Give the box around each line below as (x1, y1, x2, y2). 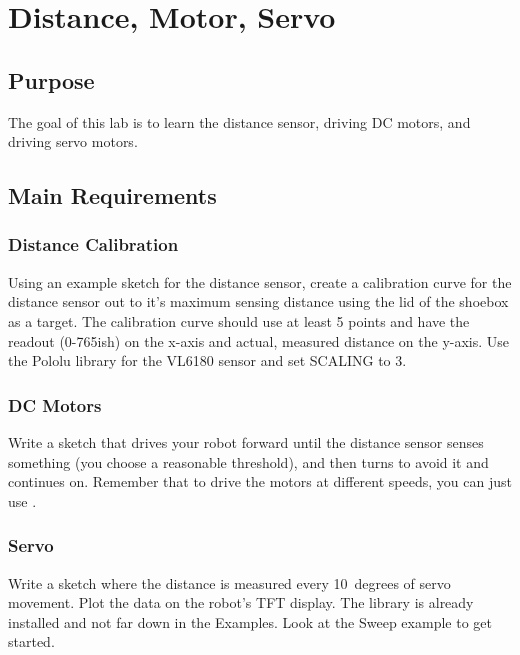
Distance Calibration (8, 232, 179, 257)
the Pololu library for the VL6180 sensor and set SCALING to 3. (8, 350, 407, 371)
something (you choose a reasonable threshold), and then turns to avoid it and (8, 451, 489, 472)
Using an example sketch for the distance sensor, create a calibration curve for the (8, 271, 512, 292)
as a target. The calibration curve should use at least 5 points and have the (8, 310, 470, 331)
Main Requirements (8, 180, 217, 211)
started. (8, 631, 55, 652)
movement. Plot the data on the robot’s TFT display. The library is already (8, 592, 474, 613)
